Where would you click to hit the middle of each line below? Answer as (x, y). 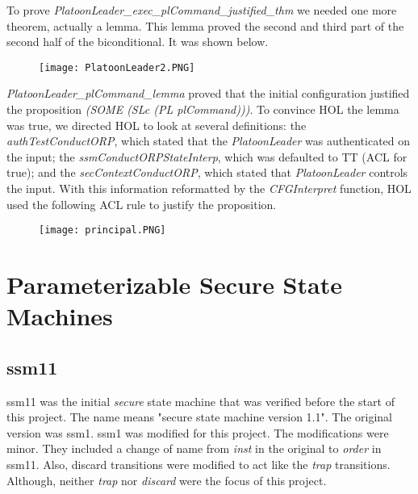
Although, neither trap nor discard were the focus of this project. (167, 480)
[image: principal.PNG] (102, 230)
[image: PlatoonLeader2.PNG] (117, 67)
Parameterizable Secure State (174, 285)
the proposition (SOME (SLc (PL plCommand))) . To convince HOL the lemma (203, 109)
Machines (60, 316)
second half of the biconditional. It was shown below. (138, 42)
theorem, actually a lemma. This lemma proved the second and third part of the (205, 25)
